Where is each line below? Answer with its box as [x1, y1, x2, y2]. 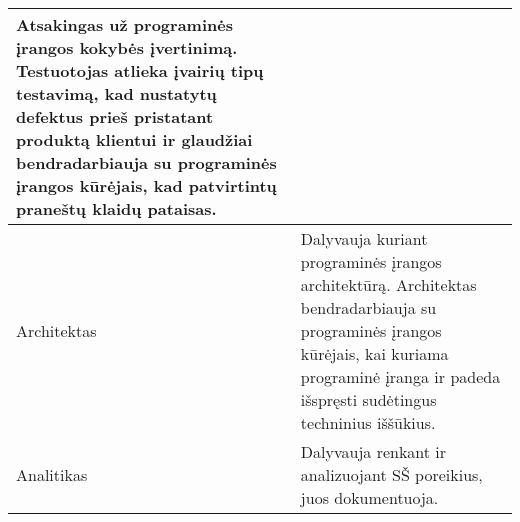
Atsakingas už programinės [16, 13, 233, 36]
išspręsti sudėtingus [300, 388, 437, 411]
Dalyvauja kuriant [300, 227, 428, 250]
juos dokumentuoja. [300, 486, 439, 509]
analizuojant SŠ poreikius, [300, 463, 483, 486]
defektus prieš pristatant [16, 105, 214, 128]
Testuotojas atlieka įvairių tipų [16, 59, 264, 82]
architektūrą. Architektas [300, 273, 477, 296]
